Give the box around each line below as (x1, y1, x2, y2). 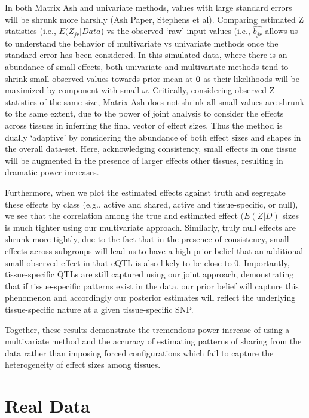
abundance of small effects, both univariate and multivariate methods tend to (5, 60, 289, 73)
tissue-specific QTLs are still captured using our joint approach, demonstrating (5, 268, 294, 280)
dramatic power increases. (5, 166, 99, 178)
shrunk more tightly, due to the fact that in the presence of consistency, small (5, 233, 289, 245)
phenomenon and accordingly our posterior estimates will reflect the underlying (5, 291, 296, 304)
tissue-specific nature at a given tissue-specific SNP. (5, 303, 194, 315)
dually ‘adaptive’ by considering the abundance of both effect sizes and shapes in (5, 130, 301, 143)
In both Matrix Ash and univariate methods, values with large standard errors (5, 1, 292, 13)
